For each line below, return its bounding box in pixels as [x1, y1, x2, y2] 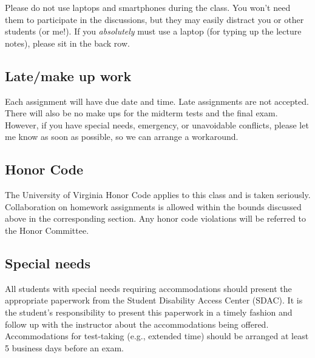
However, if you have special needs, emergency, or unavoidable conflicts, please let [5, 118, 309, 131]
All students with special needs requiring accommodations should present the [5, 282, 292, 294]
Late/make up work [5, 66, 132, 85]
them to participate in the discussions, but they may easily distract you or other [5, 13, 304, 25]
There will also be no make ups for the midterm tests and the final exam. [5, 107, 278, 119]
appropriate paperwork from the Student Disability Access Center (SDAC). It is [5, 294, 303, 307]
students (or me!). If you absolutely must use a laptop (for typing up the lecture [5, 25, 302, 38]
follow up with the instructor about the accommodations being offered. [5, 317, 269, 330]
